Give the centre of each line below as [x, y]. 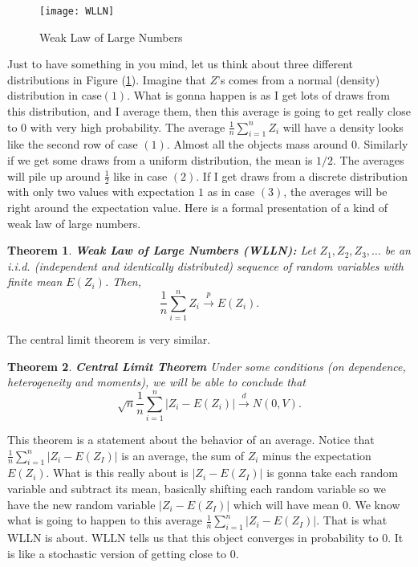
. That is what [352, 520]
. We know [374, 504]
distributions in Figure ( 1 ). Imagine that [107, 79]
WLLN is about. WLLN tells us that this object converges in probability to [193, 537]
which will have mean [286, 504]
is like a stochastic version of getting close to [117, 553]
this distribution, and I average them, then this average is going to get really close [209, 111]
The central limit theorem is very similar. [109, 339]
